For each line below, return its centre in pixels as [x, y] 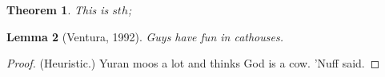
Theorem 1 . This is [58, 10]
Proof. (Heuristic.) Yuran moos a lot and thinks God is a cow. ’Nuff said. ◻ [193, 63]
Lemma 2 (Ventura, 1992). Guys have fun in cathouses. [145, 36]
